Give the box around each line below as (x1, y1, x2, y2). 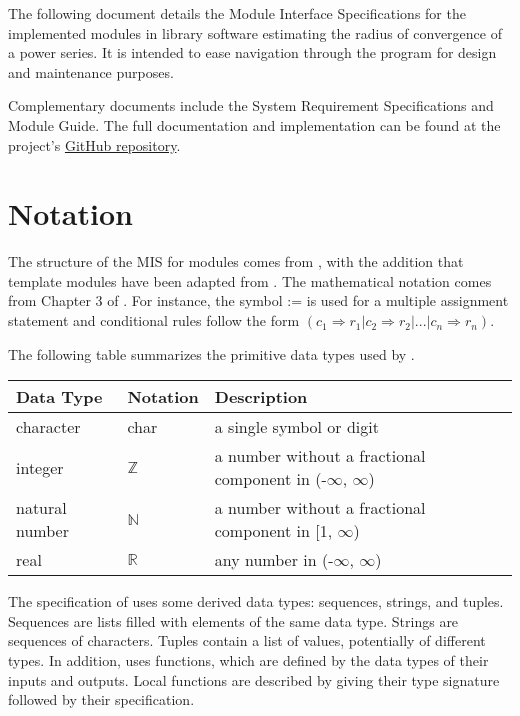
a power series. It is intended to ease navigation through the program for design (8, 42, 497, 63)
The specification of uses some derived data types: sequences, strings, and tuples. (8, 591, 504, 612)
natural (16, 496, 67, 520)
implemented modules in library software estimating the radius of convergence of (8, 22, 502, 43)
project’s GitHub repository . (8, 134, 181, 155)
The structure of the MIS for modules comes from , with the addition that (8, 251, 464, 272)
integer (16, 455, 64, 479)
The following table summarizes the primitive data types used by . (8, 343, 415, 364)
